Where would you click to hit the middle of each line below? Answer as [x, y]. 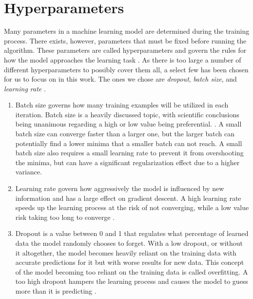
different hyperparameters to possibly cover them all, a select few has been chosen [126, 69]
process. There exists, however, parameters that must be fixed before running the [125, 40]
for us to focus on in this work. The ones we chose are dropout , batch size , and [120, 79]
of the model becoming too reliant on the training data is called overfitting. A [132, 271]
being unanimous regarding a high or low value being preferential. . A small [128, 124]
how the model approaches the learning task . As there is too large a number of [123, 59]
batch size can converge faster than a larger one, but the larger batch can [125, 134]
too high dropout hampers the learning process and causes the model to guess [132, 281]
